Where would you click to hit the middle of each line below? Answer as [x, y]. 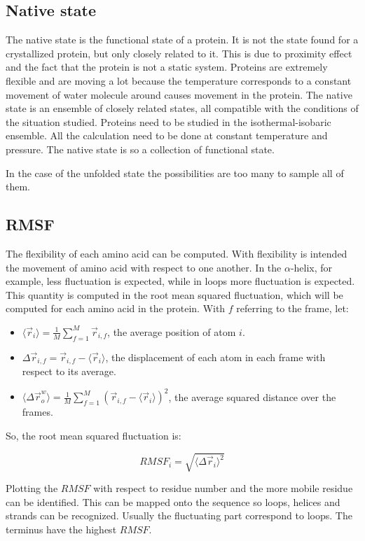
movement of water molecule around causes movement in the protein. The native [179, 94]
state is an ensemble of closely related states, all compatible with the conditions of [182, 108]
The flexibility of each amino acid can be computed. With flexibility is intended [177, 253]
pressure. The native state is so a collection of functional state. [140, 149]
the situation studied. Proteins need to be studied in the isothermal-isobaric [168, 121]
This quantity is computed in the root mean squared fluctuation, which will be [174, 294]
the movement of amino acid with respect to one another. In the [144, 267]
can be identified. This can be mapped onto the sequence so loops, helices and [173, 501]
